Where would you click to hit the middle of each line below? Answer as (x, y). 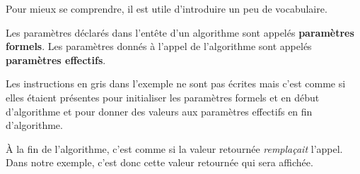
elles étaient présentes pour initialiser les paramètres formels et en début (163, 97)
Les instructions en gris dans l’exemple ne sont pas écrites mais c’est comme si (176, 83)
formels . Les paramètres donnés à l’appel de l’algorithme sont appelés (159, 46)
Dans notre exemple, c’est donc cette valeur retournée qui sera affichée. (159, 162)
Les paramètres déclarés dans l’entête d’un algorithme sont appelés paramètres (180, 32)
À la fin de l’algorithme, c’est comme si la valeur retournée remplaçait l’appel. (174, 148)
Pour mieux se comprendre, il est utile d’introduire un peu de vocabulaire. (167, 8)
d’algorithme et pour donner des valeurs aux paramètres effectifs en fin (159, 111)
